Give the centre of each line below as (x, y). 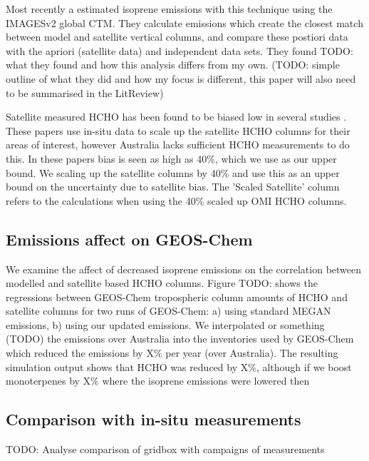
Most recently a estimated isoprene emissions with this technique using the (169, 9)
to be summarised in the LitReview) (85, 92)
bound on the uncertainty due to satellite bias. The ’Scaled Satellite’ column (173, 187)
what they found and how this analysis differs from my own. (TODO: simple (173, 65)
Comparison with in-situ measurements (154, 419)
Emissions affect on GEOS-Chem (129, 239)
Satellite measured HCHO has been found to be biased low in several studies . (176, 117)
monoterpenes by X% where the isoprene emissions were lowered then (158, 381)
